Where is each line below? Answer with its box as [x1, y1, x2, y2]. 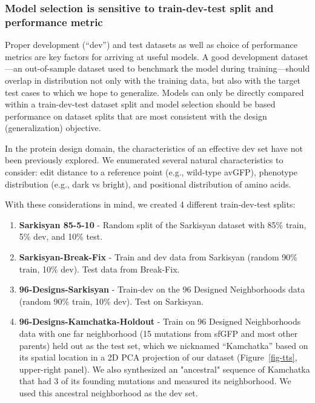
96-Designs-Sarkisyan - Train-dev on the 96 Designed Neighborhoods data [19, 283, 305, 296]
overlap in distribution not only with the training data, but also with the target [5, 73, 301, 86]
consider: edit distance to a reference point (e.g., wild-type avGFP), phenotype [5, 166, 297, 178]
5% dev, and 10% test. [19, 230, 103, 243]
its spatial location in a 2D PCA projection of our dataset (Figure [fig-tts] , [19, 351, 297, 364]
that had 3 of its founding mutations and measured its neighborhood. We [19, 374, 291, 387]
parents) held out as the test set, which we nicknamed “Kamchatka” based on [19, 339, 308, 351]
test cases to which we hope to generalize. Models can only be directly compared [5, 86, 304, 98]
